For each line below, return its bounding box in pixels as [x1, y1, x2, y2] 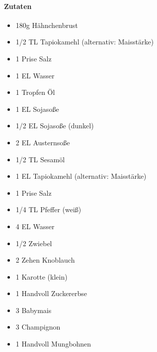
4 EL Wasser [15, 221, 55, 231]
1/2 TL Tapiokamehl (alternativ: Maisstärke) [15, 36, 154, 47]
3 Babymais [15, 305, 52, 315]
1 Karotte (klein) [15, 271, 68, 282]
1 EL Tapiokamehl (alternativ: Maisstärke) [15, 171, 147, 181]
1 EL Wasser [15, 70, 55, 80]
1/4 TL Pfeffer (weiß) [15, 204, 81, 215]
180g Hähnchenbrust [15, 19, 78, 30]
